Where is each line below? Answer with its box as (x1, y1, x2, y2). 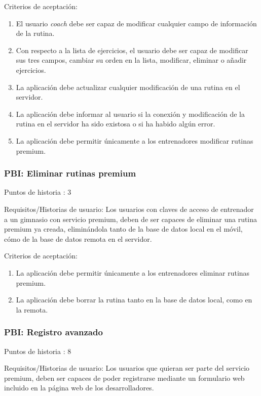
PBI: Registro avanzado (4, 326, 103, 338)
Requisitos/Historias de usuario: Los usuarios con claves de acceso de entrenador (4, 203, 254, 214)
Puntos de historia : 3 (4, 187, 71, 197)
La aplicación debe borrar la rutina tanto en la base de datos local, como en (16, 294, 252, 305)
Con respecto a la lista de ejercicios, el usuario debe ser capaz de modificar (16, 45, 248, 55)
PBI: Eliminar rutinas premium (4, 167, 136, 180)
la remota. (16, 304, 48, 315)
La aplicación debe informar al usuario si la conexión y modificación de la (16, 108, 245, 119)
